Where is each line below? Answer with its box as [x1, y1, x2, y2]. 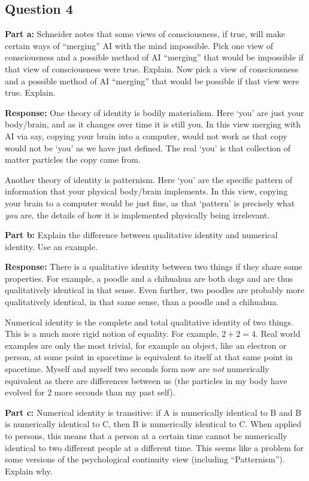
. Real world [255, 327, 301, 340]
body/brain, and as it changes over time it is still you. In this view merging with [5, 118, 301, 130]
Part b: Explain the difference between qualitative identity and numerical [5, 229, 278, 241]
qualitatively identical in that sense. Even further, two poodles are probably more [5, 284, 304, 296]
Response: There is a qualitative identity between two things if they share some [5, 260, 302, 273]
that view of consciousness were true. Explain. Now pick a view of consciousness [5, 62, 299, 75]
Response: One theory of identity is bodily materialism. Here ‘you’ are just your [5, 106, 304, 118]
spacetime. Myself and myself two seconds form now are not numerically [5, 363, 269, 375]
